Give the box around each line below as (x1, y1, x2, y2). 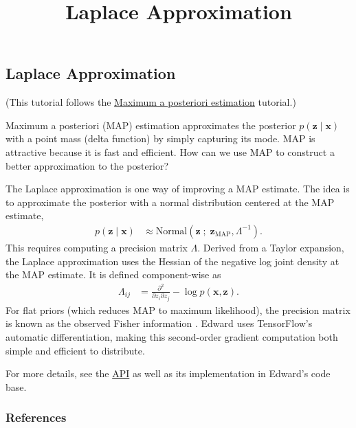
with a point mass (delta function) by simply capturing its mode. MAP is (5, 131, 315, 146)
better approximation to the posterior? (5, 158, 169, 172)
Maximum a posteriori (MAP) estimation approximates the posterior (5, 117, 296, 132)
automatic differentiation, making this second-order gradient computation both (5, 330, 338, 343)
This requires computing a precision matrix (5, 240, 188, 254)
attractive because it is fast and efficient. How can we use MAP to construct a (5, 144, 335, 159)
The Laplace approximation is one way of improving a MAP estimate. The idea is (5, 181, 350, 196)
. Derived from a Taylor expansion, (197, 240, 344, 254)
